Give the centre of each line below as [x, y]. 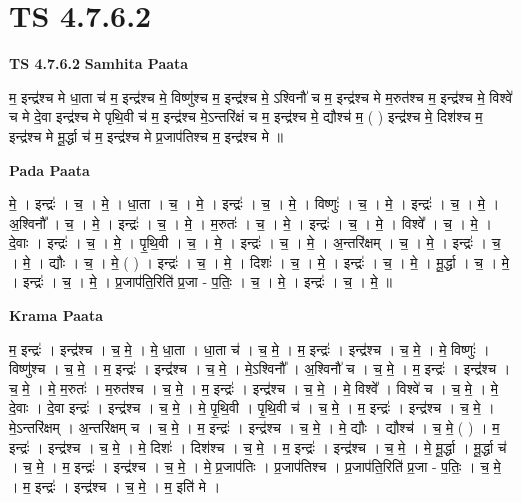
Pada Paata [49, 169]
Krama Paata [56, 315]
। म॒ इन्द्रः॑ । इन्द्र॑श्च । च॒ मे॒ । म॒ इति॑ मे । [115, 485]
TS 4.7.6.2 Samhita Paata [99, 63]
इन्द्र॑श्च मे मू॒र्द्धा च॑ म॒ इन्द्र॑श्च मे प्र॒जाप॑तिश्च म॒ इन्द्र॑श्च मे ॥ [146, 135]
